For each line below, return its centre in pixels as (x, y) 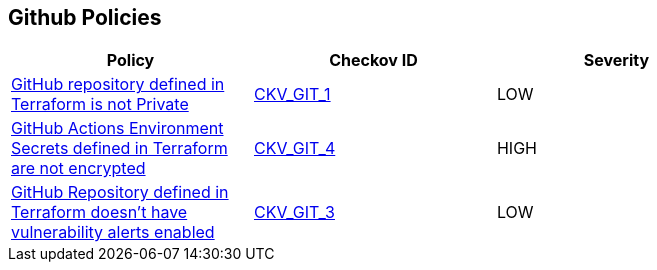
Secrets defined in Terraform (119, 148)
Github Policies (85, 17)
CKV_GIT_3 (294, 212)
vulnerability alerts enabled (113, 232)
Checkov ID (373, 60)
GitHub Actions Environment (117, 128)
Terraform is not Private (100, 104)
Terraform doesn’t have (99, 212)
